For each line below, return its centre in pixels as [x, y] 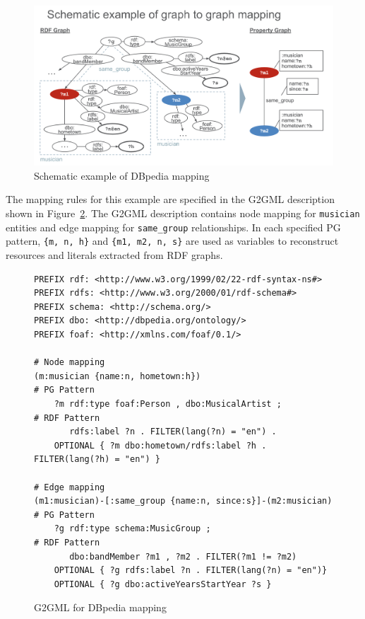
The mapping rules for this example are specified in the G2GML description [170, 199]
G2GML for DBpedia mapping [100, 607]
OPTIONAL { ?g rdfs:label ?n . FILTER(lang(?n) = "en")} [191, 571]
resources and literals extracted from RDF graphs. [114, 255]
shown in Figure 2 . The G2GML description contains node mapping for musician [183, 213]
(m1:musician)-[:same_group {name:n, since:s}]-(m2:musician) [183, 501]
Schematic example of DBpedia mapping [122, 175]
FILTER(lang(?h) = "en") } [97, 459]
